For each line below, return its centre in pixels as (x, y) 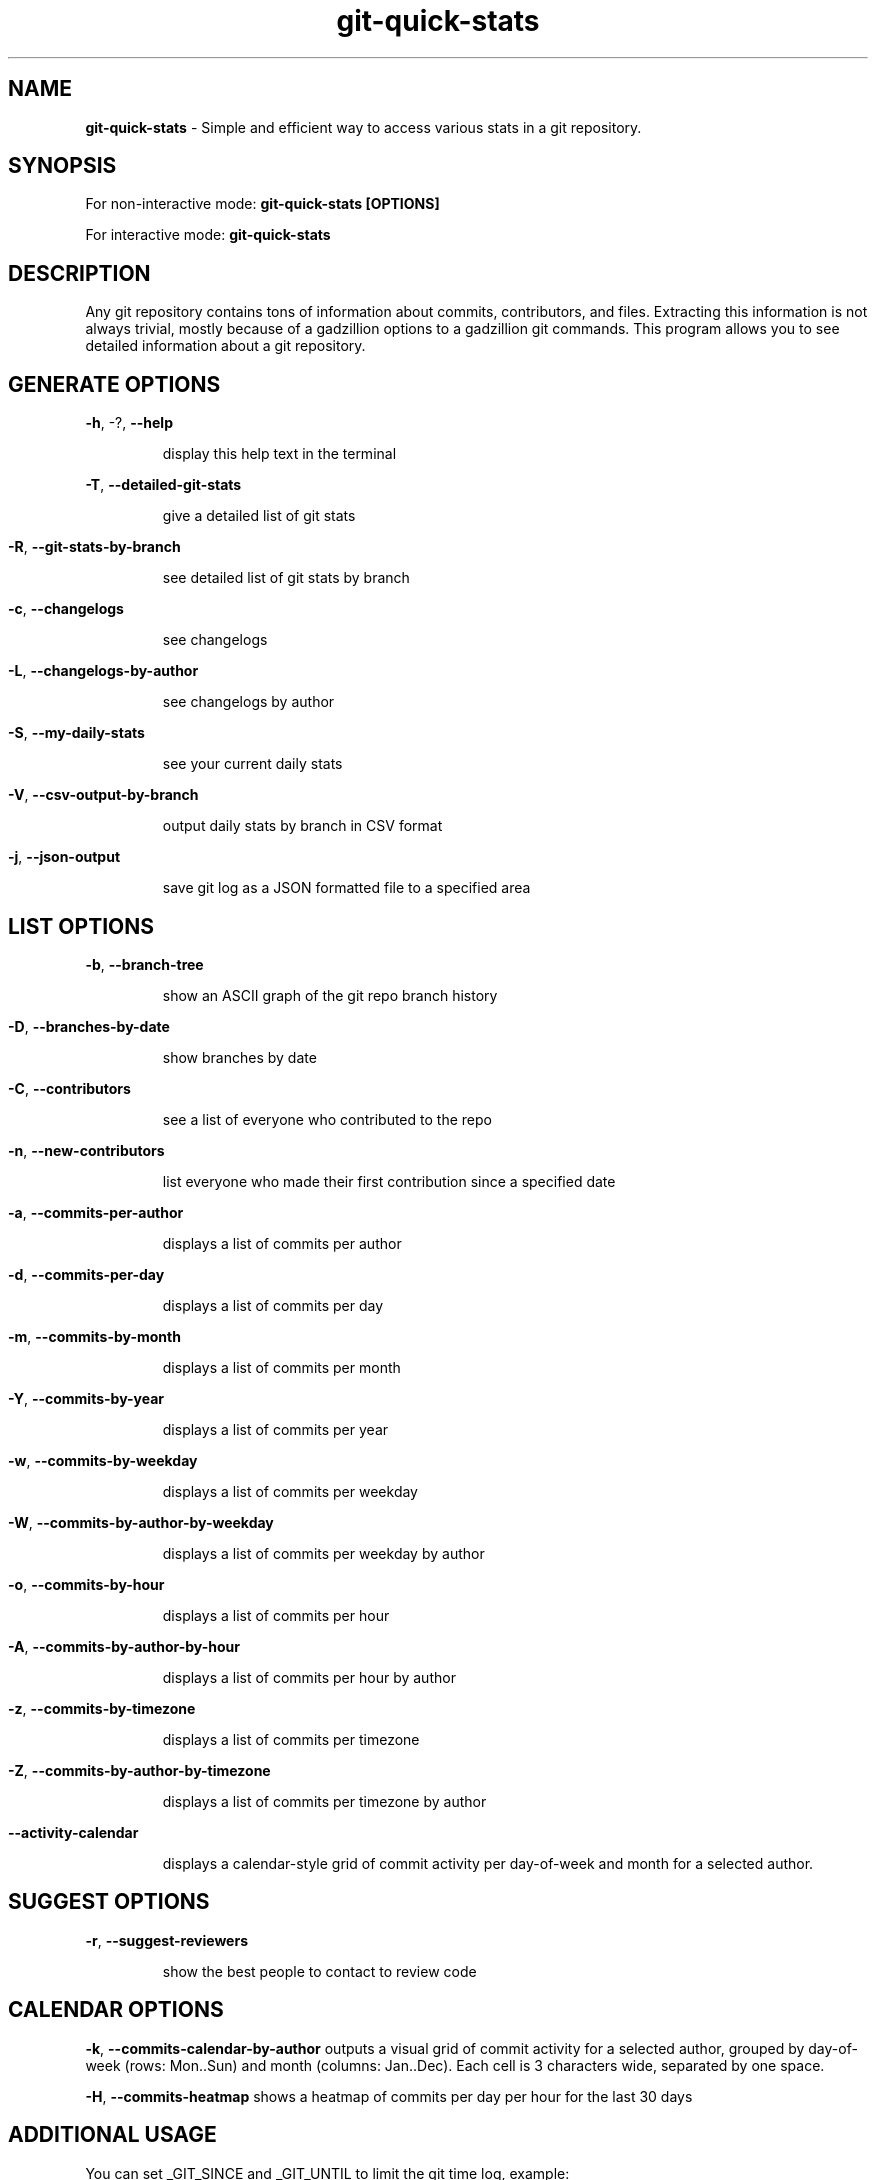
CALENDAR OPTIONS (116, 2010)
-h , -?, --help (129, 423)
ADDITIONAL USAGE (112, 2135)
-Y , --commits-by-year (86, 1398)
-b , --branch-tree (144, 964)
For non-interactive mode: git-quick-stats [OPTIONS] (262, 204)
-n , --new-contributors (86, 1150)
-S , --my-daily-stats (76, 733)
